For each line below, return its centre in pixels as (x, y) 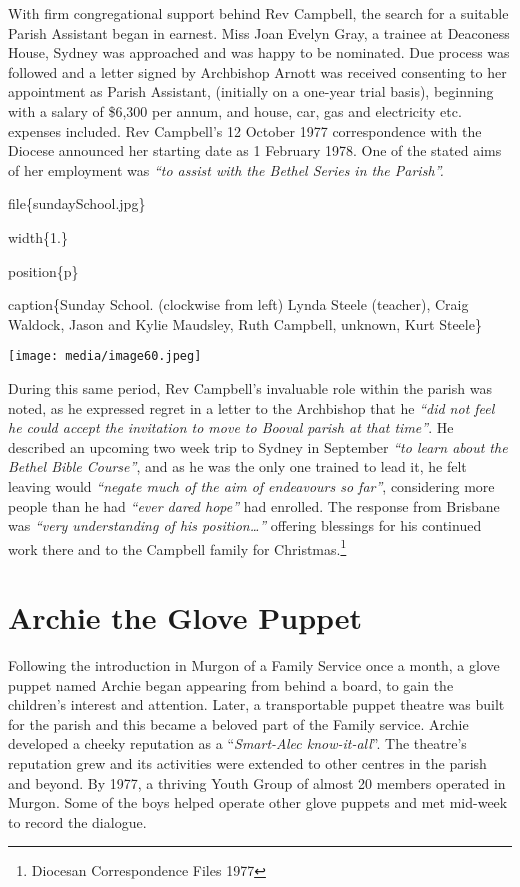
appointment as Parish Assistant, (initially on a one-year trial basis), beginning (251, 91)
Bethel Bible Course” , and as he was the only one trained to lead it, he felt (237, 466)
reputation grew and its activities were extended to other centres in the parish (247, 763)
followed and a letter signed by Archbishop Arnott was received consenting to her (257, 71)
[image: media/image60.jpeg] (105, 356)
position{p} (43, 270)
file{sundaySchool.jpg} (77, 203)
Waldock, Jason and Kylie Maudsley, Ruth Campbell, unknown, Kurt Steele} (245, 323)
